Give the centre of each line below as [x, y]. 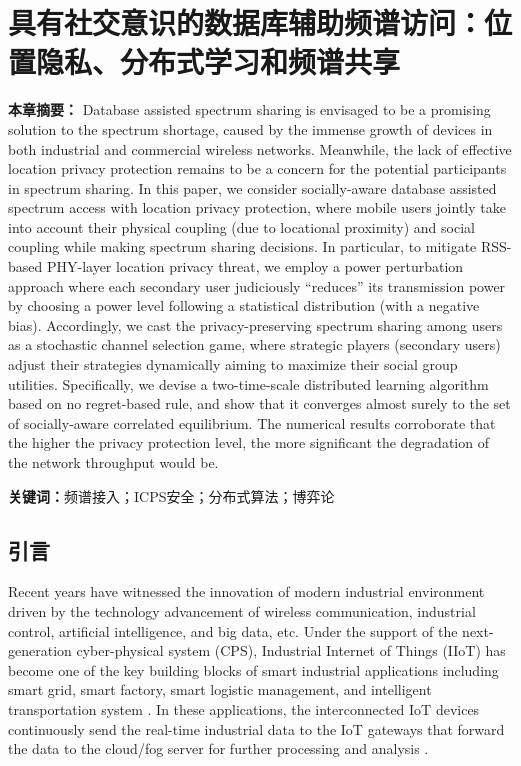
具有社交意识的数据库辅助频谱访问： [246, 22]
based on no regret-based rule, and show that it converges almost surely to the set [259, 403]
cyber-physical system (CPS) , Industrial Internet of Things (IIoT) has [291, 650]
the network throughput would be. [113, 462]
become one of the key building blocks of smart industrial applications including [253, 669]
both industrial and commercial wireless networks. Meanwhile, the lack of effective [260, 148]
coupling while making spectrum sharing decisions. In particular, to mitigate [242, 246]
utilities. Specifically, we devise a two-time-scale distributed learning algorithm [248, 383]
